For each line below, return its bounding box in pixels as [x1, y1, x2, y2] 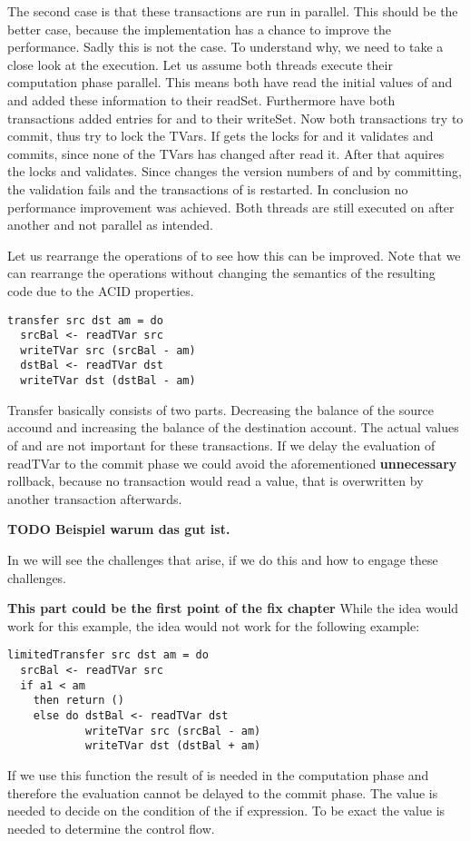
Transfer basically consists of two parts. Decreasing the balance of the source [7, 400, 434, 419]
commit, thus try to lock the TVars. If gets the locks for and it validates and [7, 126, 434, 145]
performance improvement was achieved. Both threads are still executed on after [7, 197, 455, 216]
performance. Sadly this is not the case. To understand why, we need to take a [7, 37, 444, 56]
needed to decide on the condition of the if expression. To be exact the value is [7, 801, 446, 820]
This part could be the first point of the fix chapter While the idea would [7, 599, 459, 618]
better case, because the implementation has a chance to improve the [7, 19, 391, 38]
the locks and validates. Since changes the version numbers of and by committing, [7, 162, 462, 181]
